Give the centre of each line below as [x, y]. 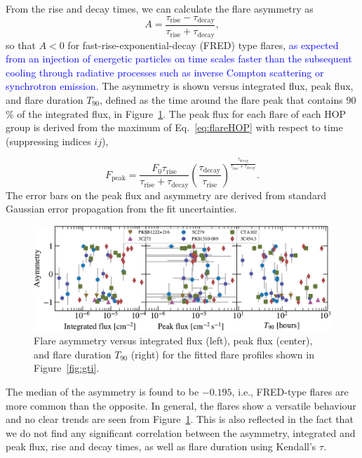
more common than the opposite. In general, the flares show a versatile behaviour [181, 405]
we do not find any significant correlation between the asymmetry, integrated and [181, 432]
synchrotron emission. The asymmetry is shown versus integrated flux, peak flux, [180, 86]
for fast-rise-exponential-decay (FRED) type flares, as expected [203, 45]
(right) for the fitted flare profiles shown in [222, 354]
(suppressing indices [48, 141]
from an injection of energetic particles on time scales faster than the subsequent [179, 59]
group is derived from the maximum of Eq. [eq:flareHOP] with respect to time [174, 127]
